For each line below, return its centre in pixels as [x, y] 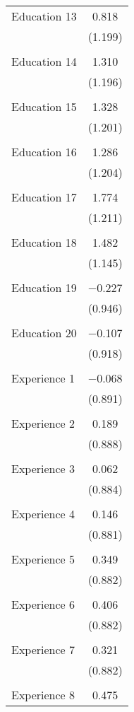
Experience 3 [43, 468]
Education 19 [44, 287]
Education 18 [44, 242]
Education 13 [44, 16]
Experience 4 [43, 514]
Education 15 [44, 106]
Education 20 [44, 333]
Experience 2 [43, 423]
